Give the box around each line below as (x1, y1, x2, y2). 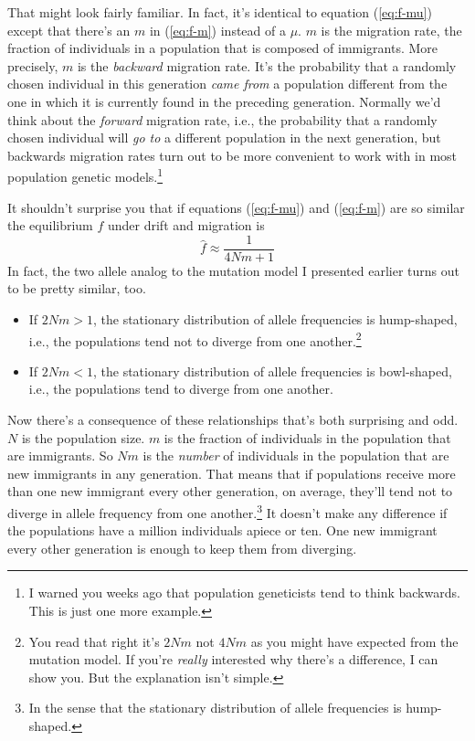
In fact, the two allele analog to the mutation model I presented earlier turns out (7, 260, 459, 280)
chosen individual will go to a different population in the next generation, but (7, 128, 441, 147)
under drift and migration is (107, 216, 265, 235)
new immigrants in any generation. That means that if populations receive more (7, 463, 456, 482)
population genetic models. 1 (7, 164, 164, 185)
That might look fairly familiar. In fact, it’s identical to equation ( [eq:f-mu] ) (7, 3, 432, 21)
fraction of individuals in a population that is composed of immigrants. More (7, 38, 438, 58)
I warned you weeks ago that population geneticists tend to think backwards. (28, 583, 460, 602)
